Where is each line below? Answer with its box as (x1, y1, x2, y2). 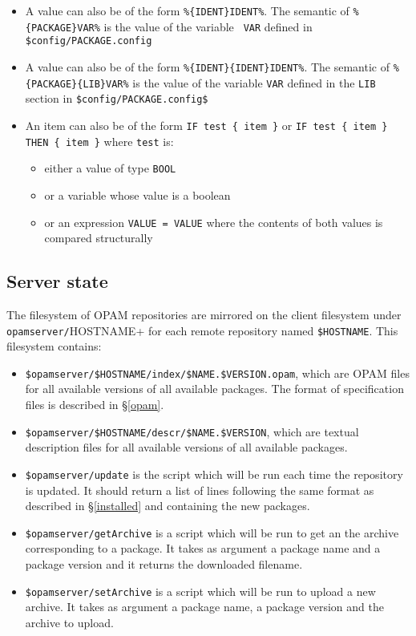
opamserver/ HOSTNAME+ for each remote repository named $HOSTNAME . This (6, 322, 398, 338)
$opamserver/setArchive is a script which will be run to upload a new (25, 582, 376, 599)
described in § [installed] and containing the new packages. (25, 497, 310, 514)
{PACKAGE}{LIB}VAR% (25, 78, 129, 90)
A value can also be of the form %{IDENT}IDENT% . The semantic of (25, 2, 349, 18)
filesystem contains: (6, 338, 102, 354)
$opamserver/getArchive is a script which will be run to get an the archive (25, 524, 399, 541)
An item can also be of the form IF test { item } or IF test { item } (25, 116, 388, 133)
